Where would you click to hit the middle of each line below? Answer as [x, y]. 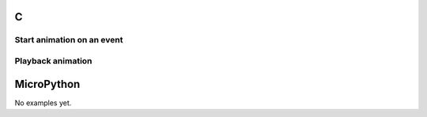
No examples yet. [43, 103]
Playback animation [53, 60]
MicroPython [47, 84]
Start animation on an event [69, 40]
